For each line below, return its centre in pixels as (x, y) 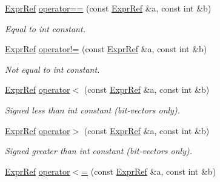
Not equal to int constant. (52, 69)
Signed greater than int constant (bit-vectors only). (98, 151)
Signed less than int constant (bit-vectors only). (92, 110)
